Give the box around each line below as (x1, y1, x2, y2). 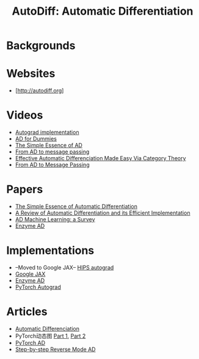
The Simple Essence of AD (15, 142, 82, 149)
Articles (6, 305, 48, 319)
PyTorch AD (15, 339, 46, 346)
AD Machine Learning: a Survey (15, 216, 95, 223)
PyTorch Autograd (15, 283, 61, 291)
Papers (6, 182, 43, 196)
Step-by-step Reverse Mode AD (15, 346, 96, 353)
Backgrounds (6, 39, 76, 53)
